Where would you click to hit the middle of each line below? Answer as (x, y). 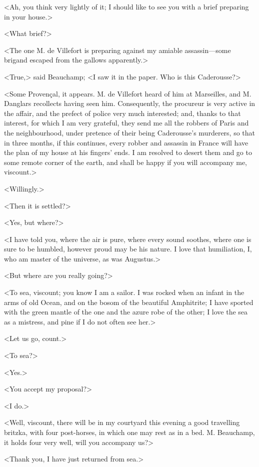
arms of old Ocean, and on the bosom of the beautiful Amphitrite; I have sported (129, 302)
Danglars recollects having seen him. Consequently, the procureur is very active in (130, 103)
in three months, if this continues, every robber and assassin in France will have (126, 142)
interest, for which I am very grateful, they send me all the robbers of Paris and (126, 123)
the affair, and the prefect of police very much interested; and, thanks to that (122, 113)
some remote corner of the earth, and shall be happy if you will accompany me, (126, 162)
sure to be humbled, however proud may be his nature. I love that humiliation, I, (128, 249)
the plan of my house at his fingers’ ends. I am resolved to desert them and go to (128, 152)
